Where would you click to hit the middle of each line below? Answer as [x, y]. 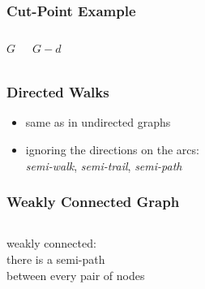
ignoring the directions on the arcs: [112, 150]
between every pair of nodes [76, 275]
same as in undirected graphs [98, 122]
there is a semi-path [56, 259]
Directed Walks [58, 92]
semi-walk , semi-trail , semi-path [104, 165]
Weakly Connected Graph [93, 202]
